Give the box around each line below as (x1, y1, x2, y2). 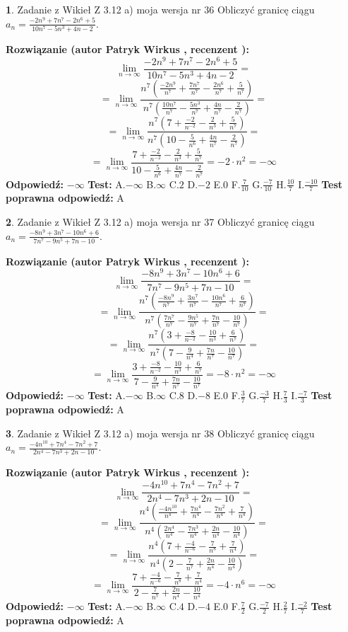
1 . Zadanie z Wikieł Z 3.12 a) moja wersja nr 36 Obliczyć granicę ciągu (6, 2, 315, 16)
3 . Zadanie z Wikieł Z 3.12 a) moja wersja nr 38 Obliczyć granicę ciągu (6, 425, 315, 440)
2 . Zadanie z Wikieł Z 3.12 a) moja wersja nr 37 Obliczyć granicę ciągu (6, 214, 315, 229)
